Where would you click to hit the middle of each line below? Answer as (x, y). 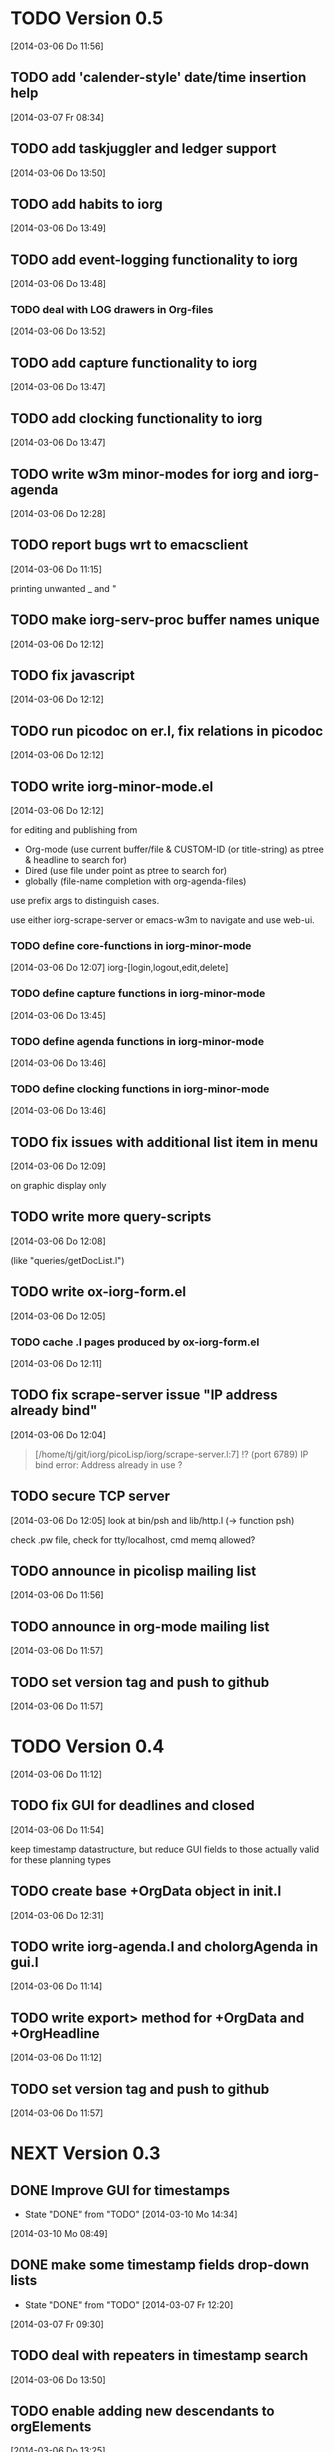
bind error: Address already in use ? (108, 1464)
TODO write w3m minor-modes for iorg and (148, 473)
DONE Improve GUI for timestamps (120, 2190)
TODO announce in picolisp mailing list (133, 1570)
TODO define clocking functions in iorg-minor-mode (140, 1089)
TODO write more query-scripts (111, 1217)
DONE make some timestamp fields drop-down (160, 2265)
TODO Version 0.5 (87, 18)
